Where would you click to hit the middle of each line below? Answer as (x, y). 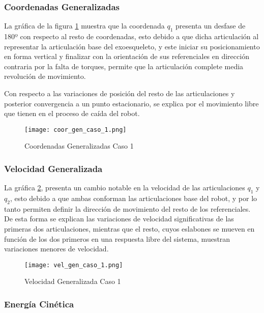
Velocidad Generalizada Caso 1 (73, 281)
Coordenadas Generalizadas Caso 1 (79, 146)
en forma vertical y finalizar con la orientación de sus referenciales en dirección (127, 56)
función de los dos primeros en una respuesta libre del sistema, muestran (117, 238)
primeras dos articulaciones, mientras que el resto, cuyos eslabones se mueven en (129, 229)
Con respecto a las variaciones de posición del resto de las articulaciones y (120, 93)
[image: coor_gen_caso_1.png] (76, 130)
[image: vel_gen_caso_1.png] (74, 265)
